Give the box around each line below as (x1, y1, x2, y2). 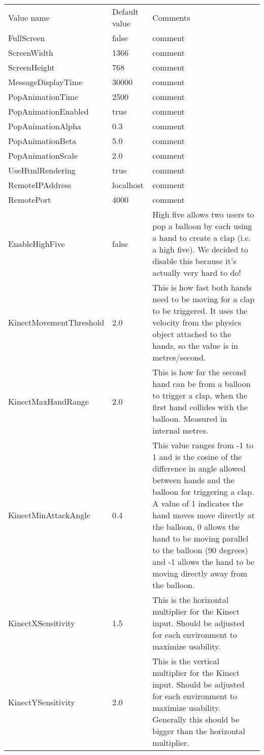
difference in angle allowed (152, 462, 246, 474)
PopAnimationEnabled (8, 105, 89, 117)
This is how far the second (152, 366, 246, 378)
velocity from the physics (152, 316, 241, 328)
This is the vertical (152, 655, 220, 667)
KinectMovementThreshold (8, 316, 105, 328)
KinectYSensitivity (8, 696, 75, 708)
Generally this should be (152, 713, 240, 725)
